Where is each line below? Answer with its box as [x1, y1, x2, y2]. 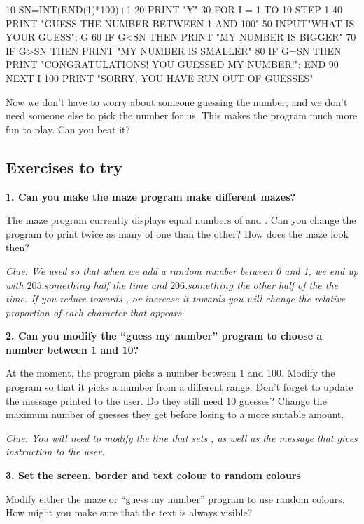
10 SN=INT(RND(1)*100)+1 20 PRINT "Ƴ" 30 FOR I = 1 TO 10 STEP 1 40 [6, 2, 343, 16]
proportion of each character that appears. [6, 304, 185, 319]
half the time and [93, 277, 167, 292]
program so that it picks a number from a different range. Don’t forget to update [6, 379, 353, 394]
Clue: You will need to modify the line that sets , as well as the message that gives [6, 430, 358, 445]
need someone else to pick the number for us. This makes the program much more [6, 108, 358, 123]
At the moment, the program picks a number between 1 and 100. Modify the [6, 365, 335, 380]
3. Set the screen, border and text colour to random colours [6, 468, 301, 483]
